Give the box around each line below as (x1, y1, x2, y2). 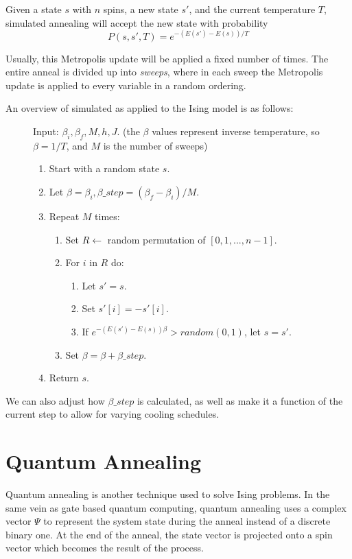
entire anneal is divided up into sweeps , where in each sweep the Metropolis (5, 64, 323, 79)
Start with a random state (49, 161, 160, 176)
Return (49, 370, 79, 385)
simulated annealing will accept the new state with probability (5, 15, 268, 29)
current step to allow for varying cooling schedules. (5, 407, 220, 421)
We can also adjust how (5, 393, 105, 407)
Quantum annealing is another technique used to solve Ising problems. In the (5, 487, 330, 501)
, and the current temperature (189, 2, 316, 16)
